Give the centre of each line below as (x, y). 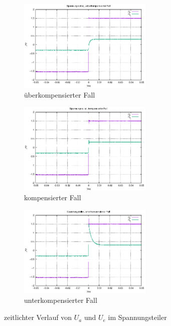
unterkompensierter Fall (61, 300)
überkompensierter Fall (60, 94)
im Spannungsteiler (137, 317)
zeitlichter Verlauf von (38, 317)
